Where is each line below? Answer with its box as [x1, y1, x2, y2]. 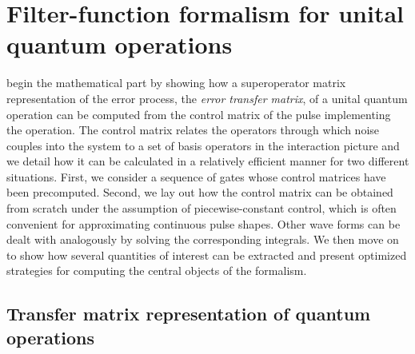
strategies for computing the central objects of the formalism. [6, 262, 307, 279]
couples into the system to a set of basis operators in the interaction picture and [6, 137, 400, 153]
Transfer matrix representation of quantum [6, 301, 371, 326]
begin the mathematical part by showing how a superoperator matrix [6, 74, 346, 91]
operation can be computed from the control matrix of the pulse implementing [6, 105, 391, 122]
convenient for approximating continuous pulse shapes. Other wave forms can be [6, 215, 401, 232]
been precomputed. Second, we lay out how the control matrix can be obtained [6, 184, 393, 201]
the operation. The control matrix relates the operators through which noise [6, 121, 380, 138]
